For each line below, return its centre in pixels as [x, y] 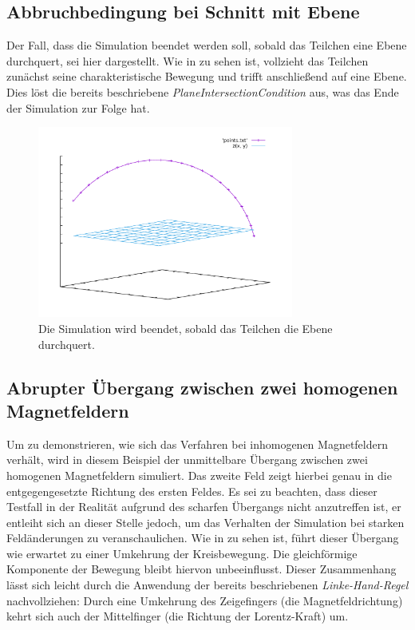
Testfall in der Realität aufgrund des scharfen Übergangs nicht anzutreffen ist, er [204, 507]
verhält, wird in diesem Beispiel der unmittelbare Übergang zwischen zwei [187, 460]
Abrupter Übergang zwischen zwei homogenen [202, 387]
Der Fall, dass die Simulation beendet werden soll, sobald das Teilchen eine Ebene [207, 45]
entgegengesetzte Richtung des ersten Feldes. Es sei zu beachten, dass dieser [192, 491]
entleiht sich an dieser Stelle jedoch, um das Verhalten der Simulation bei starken [206, 522]
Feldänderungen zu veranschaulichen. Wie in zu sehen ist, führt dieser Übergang [203, 538]
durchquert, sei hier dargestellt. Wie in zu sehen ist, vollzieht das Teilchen [188, 60]
